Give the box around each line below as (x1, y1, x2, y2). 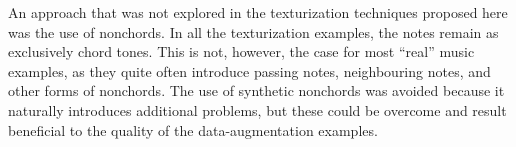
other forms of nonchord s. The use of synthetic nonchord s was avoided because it (8, 80, 505, 101)
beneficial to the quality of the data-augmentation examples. (8, 119, 378, 140)
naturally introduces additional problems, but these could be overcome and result (8, 99, 507, 120)
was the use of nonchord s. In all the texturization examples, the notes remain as (8, 21, 499, 42)
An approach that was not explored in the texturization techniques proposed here (8, 2, 508, 22)
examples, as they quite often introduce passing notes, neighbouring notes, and (8, 60, 491, 81)
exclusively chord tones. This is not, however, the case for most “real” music (8, 41, 475, 62)
